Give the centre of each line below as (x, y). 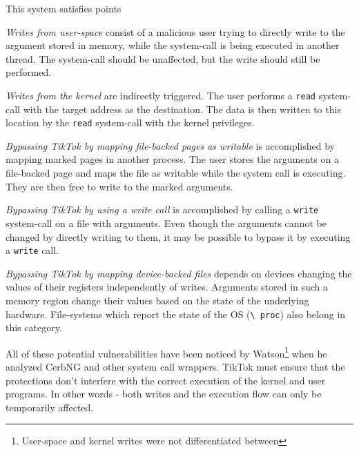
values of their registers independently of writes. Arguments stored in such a (167, 287)
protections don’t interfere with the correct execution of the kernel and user (166, 380)
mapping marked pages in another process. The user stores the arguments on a (172, 159)
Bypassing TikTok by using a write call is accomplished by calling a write (162, 209)
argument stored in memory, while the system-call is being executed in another (173, 45)
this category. (34, 327)
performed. (29, 72)
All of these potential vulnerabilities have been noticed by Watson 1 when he (166, 352)
